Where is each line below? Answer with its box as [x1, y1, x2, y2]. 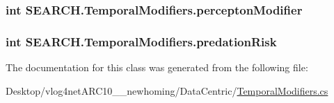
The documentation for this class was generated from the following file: [6, 60, 308, 75]
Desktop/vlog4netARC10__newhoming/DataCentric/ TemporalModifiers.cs [6, 83, 328, 97]
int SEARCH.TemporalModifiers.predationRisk [6, 32, 277, 50]
